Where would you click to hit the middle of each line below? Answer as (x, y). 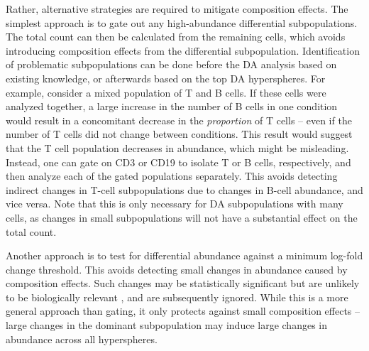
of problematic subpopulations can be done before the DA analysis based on (171, 64)
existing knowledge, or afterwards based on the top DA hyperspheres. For (166, 78)
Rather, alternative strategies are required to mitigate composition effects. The (177, 9)
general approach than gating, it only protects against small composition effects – (183, 311)
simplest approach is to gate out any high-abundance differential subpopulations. (182, 22)
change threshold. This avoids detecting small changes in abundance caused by (177, 269)
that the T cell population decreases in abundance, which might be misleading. (177, 147)
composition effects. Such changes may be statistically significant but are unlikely (183, 283)
